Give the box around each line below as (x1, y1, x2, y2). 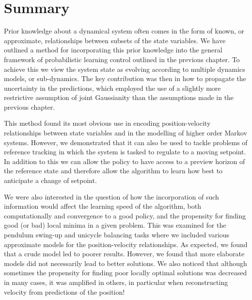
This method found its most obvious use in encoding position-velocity (4, 118, 211, 128)
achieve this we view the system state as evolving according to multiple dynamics (4, 64, 245, 74)
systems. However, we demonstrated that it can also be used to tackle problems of (4, 137, 248, 147)
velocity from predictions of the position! (4, 286, 125, 297)
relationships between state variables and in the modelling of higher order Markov (4, 128, 247, 138)
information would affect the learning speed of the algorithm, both (4, 201, 202, 211)
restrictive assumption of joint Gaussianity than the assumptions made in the (4, 92, 234, 102)
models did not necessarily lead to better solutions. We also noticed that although (4, 258, 247, 268)
